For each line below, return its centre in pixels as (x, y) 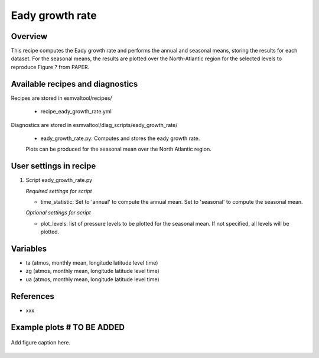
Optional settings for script (58, 213)
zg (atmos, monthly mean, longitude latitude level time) (92, 271)
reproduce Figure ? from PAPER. (50, 67)
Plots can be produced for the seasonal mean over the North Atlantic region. (119, 149)
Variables (29, 248)
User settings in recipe (53, 166)
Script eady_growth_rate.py (59, 180)
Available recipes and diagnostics (74, 84)
